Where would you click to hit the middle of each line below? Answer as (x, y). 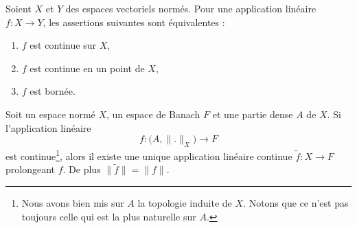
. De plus (82, 169)
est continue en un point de (87, 68)
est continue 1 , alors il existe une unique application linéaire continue (149, 155)
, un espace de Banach (153, 114)
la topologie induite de (185, 203)
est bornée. (53, 91)
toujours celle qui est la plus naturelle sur (109, 216)
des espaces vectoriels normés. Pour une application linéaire (191, 8)
